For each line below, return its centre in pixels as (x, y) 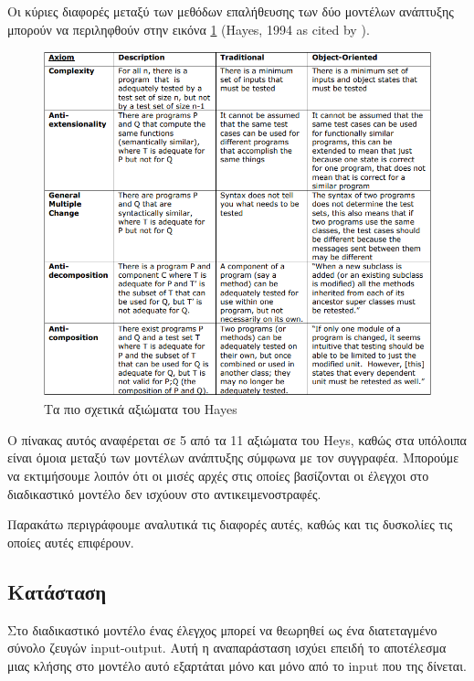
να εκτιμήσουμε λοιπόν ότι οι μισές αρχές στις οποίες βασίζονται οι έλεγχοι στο (218, 476)
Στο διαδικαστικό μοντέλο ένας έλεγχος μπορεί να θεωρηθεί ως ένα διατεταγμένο (222, 629)
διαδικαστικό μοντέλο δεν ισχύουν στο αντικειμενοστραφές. (164, 493)
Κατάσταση (57, 591)
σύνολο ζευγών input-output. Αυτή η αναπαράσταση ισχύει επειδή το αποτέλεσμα (227, 648)
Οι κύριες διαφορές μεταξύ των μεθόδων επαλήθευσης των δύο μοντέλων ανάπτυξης (231, 11)
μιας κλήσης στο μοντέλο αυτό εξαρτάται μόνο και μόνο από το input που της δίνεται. (237, 665)
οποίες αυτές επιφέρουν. (71, 542)
